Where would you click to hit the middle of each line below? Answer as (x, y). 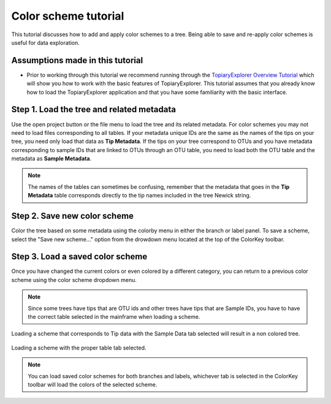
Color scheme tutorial (68, 16)
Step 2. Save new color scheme (73, 216)
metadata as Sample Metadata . (51, 159)
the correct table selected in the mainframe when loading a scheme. (114, 317)
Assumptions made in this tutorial (77, 60)
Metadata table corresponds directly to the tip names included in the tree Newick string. (139, 196)
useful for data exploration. (45, 42)
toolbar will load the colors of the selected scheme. (93, 384)
